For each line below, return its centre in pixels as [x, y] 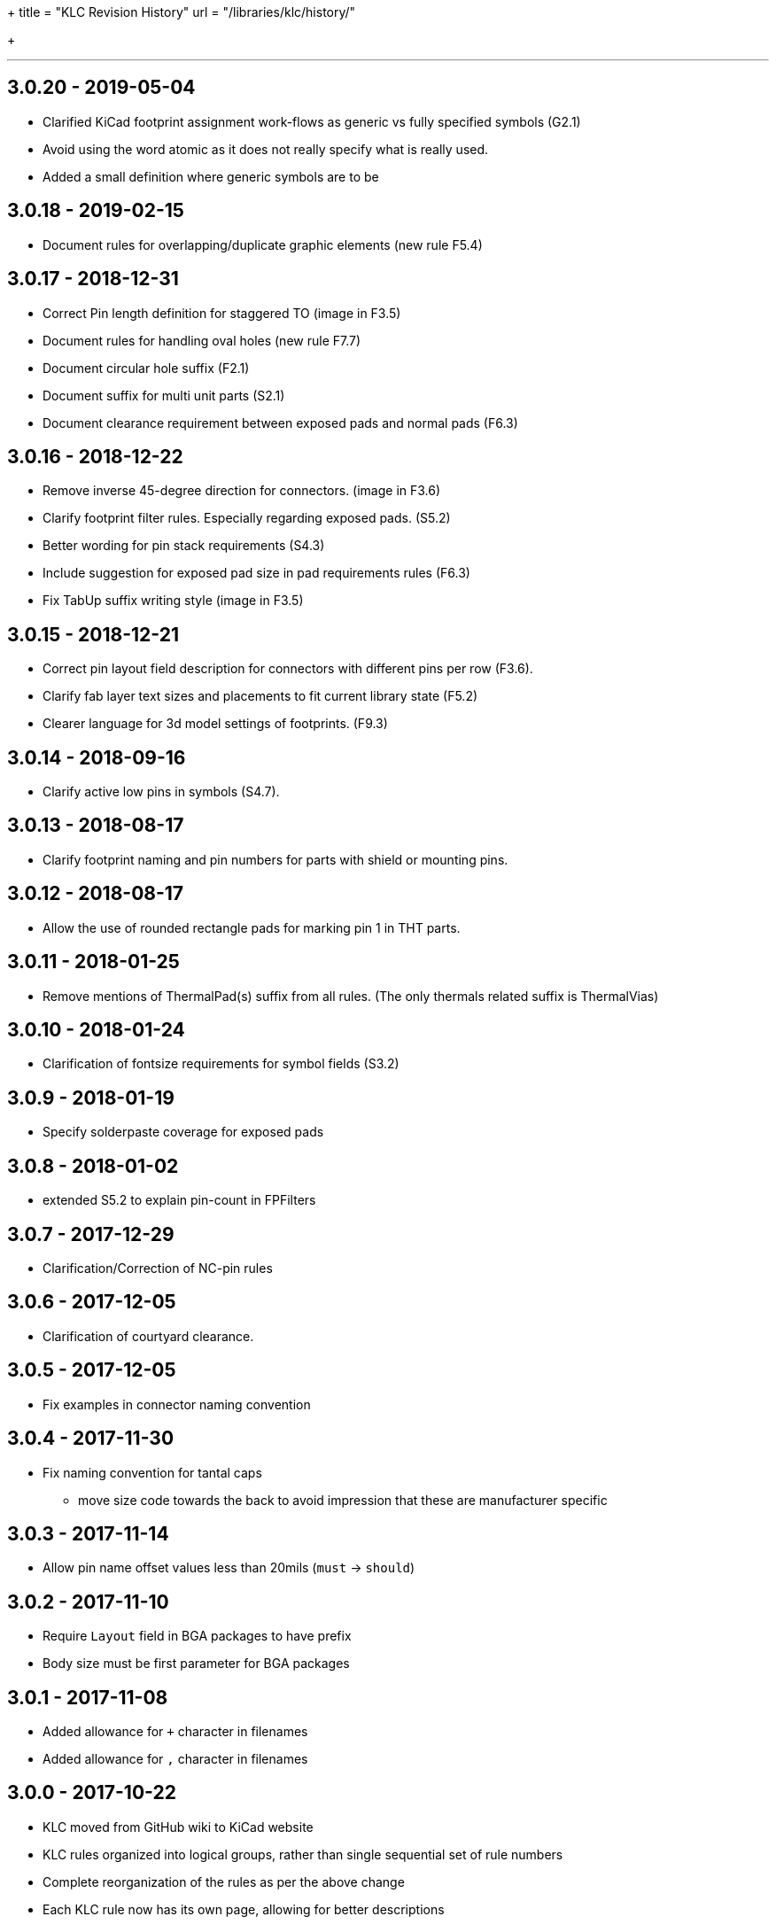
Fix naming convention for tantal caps [152, 1472]
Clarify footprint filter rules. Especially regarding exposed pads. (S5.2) [247, 518]
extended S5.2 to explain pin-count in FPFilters [179, 1200]
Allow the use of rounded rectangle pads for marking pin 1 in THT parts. [252, 927]
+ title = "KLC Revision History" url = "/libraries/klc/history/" [182, 12]
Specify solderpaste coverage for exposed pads [183, 1132]
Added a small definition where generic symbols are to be [211, 176]
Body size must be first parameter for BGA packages [196, 1664]
